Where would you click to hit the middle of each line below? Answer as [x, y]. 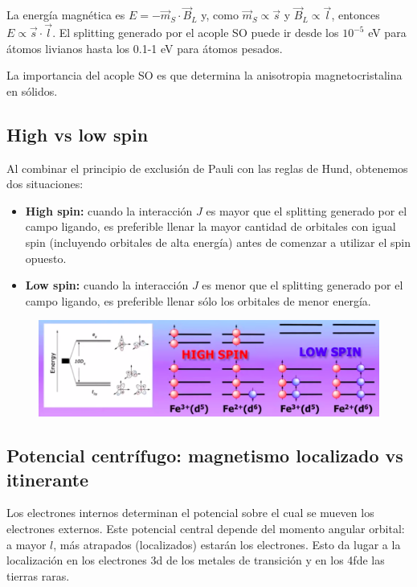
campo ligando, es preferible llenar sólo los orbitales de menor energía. [198, 300]
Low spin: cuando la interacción [107, 285]
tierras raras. [38, 575]
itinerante [48, 479]
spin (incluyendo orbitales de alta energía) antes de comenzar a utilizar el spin [218, 242]
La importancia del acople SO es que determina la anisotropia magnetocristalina [204, 75]
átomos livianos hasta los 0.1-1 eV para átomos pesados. [145, 48]
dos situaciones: [45, 184]
